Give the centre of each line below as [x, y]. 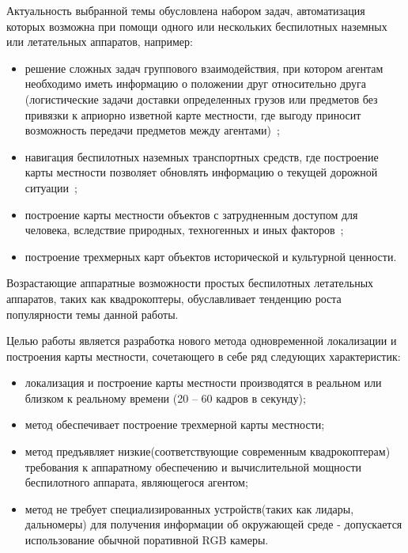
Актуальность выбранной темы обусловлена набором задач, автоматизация [186, 10]
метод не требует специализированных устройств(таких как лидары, [189, 508]
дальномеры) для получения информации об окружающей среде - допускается [213, 524]
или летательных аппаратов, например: [100, 42]
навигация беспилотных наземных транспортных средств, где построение [202, 156]
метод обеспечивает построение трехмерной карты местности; [175, 424]
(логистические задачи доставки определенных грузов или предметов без [201, 98]
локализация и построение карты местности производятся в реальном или [203, 383]
